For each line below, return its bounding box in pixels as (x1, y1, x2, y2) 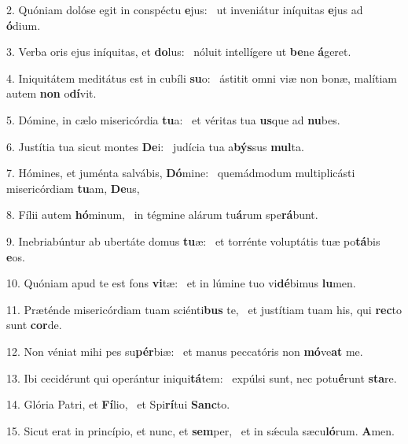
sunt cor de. (6, 316, 62, 333)
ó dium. (6, 17, 41, 33)
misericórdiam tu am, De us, (6, 179, 140, 196)
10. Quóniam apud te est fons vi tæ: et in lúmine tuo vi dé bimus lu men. (6, 275, 356, 291)
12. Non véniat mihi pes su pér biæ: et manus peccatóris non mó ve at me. (6, 342, 363, 359)
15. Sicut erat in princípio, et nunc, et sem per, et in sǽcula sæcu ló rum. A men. (6, 422, 395, 438)
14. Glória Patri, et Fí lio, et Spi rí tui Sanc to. (6, 396, 230, 413)
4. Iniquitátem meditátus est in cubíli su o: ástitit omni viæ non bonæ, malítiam (6, 69, 398, 86)
